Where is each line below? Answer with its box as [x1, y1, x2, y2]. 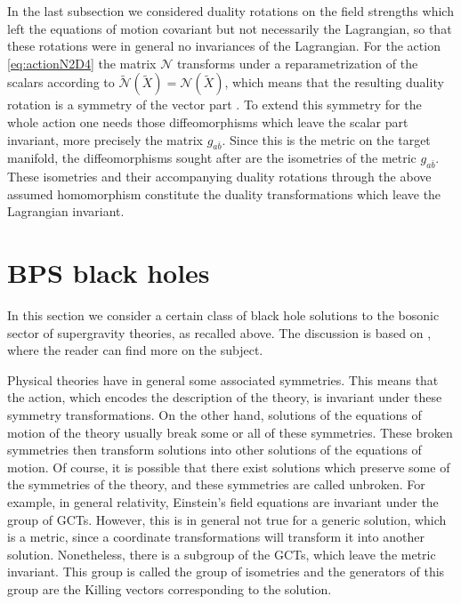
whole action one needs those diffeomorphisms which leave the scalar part [7, 112, 408, 131]
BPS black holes [7, 254, 210, 291]
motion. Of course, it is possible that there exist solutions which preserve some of [7, 457, 450, 476]
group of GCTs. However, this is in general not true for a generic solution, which [7, 510, 447, 528]
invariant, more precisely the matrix [7, 130, 203, 149]
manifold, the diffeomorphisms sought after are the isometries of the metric [7, 149, 417, 167]
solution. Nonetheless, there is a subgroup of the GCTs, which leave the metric [7, 544, 436, 563]
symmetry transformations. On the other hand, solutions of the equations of [7, 406, 422, 424]
